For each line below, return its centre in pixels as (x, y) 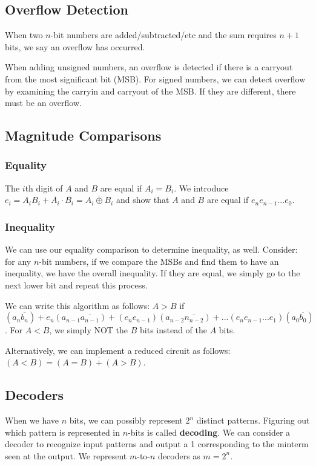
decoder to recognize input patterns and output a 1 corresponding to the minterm (157, 444)
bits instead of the (173, 330)
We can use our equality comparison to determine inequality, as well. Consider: (151, 249)
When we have (32, 420)
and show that (143, 200)
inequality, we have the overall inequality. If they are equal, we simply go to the (153, 273)
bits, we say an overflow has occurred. (75, 46)
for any (18, 261)
